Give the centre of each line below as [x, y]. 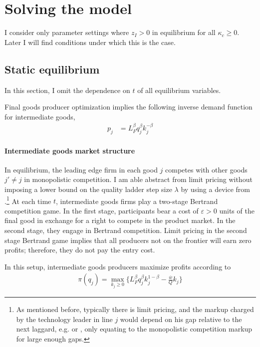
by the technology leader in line [64, 319]
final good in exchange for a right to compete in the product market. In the [120, 220]
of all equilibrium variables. [179, 90]
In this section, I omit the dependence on [67, 90]
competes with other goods [206, 169]
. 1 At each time [28, 200]
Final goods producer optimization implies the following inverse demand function [129, 107]
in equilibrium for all [184, 32]
